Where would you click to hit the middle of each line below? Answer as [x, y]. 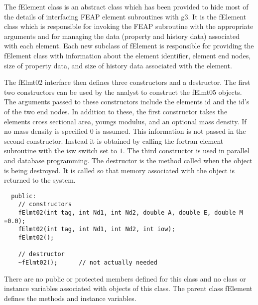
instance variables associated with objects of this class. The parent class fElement [128, 288]
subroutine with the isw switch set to [61, 151]
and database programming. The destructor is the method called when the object [128, 160]
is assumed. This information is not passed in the [171, 131]
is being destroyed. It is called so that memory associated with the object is [119, 170]
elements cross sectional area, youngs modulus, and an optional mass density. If [125, 121]
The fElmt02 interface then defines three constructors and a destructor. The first [127, 82]
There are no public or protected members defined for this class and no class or [125, 278]
